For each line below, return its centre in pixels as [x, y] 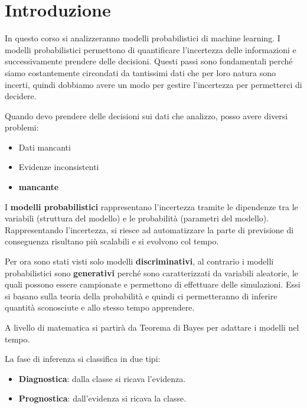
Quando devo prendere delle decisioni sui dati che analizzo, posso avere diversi [146, 115]
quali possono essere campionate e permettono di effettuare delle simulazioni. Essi [153, 284]
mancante [39, 187]
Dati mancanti [45, 147]
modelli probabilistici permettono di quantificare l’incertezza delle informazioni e [151, 49]
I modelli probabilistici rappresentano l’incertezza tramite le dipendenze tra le [151, 206]
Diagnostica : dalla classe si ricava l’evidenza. [102, 378]
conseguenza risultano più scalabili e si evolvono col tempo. [112, 241]
